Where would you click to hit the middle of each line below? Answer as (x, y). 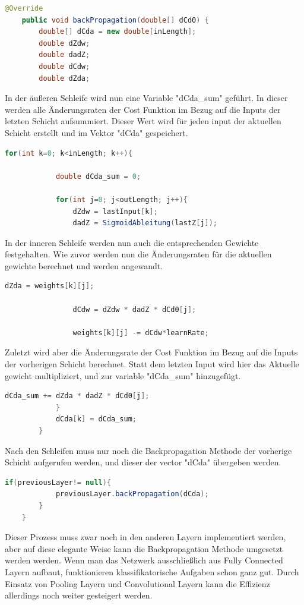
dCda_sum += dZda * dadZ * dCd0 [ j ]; (77, 396)
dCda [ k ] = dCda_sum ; (96, 419)
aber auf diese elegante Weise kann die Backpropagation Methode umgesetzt (144, 548)
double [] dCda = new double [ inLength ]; (118, 32)
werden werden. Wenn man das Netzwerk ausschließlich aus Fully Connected (144, 560)
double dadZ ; (64, 55)
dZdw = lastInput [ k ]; (115, 211)
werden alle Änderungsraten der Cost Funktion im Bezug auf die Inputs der (143, 109)
